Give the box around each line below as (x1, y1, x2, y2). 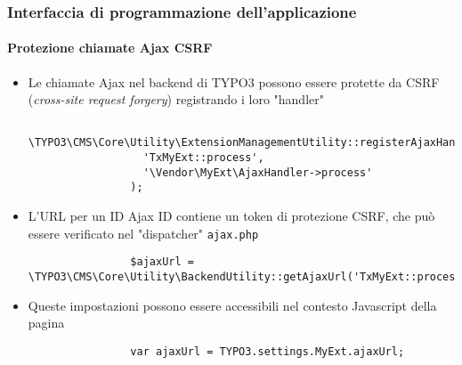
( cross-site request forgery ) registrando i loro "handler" (28, 90, 324, 109)
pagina (28, 313, 65, 332)
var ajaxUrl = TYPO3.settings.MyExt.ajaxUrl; (130, 345, 405, 358)
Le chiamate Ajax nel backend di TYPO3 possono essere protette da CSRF (28, 72, 440, 91)
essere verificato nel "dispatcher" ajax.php (28, 223, 259, 242)
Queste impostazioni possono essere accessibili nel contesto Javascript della (28, 296, 437, 314)
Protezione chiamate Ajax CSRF (7, 38, 213, 57)
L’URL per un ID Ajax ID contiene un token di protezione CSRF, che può (28, 207, 435, 225)
